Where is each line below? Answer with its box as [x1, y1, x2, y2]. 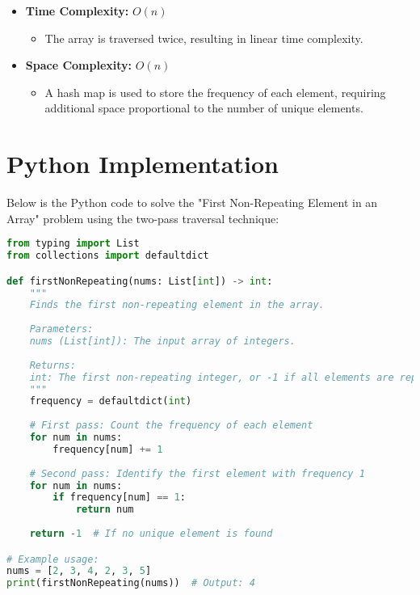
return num [75, 504, 134, 516]
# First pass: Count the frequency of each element [29, 420, 313, 432]
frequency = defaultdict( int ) [29, 395, 192, 407]
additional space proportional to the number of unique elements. [44, 99, 363, 116]
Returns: [29, 359, 76, 371]
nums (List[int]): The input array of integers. [29, 335, 296, 348]
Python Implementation [6, 147, 279, 180]
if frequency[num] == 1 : [52, 492, 186, 504]
